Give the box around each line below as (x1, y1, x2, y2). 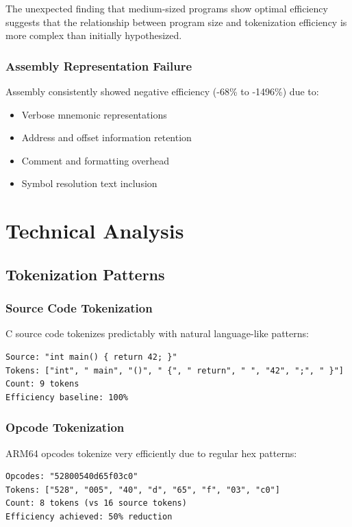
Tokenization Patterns (5, 263, 165, 284)
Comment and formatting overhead (21, 153, 169, 167)
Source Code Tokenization (5, 299, 153, 317)
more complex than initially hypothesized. (5, 28, 182, 42)
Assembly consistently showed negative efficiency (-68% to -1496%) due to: (5, 84, 319, 98)
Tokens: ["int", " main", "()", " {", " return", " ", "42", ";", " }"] (5, 365, 344, 376)
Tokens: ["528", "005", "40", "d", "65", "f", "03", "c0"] (5, 485, 280, 495)
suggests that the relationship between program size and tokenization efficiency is (5, 14, 347, 29)
